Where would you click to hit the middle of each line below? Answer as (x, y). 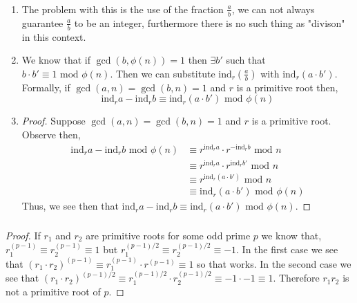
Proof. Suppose (54, 121)
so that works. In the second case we (274, 263)
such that (246, 60)
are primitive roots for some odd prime (168, 235)
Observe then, (51, 134)
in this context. (54, 36)
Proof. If (23, 235)
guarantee (42, 22)
